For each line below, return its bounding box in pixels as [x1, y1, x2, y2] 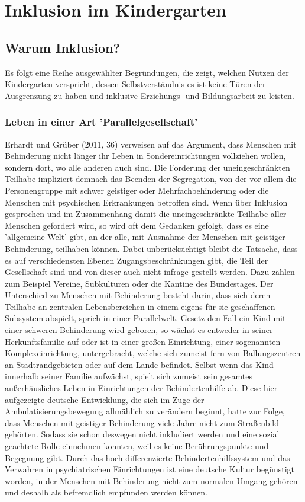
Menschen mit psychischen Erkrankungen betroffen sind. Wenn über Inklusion [5, 196, 288, 208]
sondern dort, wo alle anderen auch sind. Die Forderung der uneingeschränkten [5, 161, 290, 173]
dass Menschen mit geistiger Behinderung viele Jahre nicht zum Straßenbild [5, 416, 280, 429]
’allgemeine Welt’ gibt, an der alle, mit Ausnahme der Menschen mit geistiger [5, 231, 285, 243]
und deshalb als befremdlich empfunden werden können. [5, 486, 207, 498]
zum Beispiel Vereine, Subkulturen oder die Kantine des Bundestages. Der [5, 277, 274, 289]
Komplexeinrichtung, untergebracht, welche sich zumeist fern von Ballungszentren [5, 347, 301, 359]
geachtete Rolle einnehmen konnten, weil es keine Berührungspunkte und [5, 440, 269, 452]
